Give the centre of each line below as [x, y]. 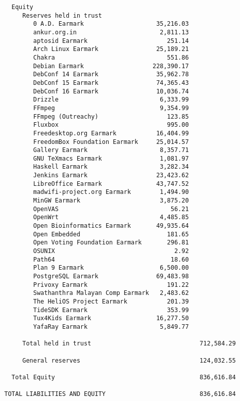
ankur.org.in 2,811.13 [111, 32]
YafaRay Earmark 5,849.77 [111, 327]
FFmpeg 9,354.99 [111, 108]
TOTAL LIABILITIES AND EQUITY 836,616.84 [120, 394]
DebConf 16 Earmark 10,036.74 [111, 91]
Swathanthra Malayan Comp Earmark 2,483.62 [111, 293]
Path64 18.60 [111, 259]
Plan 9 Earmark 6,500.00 [111, 268]
